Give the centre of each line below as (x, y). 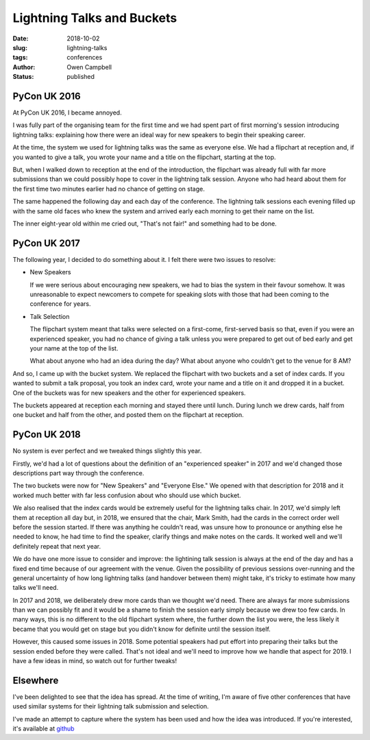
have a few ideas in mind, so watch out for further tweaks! (95, 661)
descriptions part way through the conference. (78, 473)
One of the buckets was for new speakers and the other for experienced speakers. (129, 393)
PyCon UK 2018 (47, 434)
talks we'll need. (36, 588)
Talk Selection (50, 316)
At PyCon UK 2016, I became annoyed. (67, 112)
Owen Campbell (89, 67)
